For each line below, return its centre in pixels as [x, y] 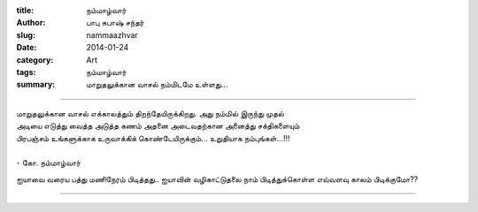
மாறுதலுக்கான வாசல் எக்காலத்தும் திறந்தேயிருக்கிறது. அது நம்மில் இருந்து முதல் [150, 113]
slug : [26, 34]
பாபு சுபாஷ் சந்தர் [116, 23]
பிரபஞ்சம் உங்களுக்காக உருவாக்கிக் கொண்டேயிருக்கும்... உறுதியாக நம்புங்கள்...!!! [153, 138]
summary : [36, 85]
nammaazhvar [112, 34]
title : [25, 10]
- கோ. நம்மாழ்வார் [49, 163]
